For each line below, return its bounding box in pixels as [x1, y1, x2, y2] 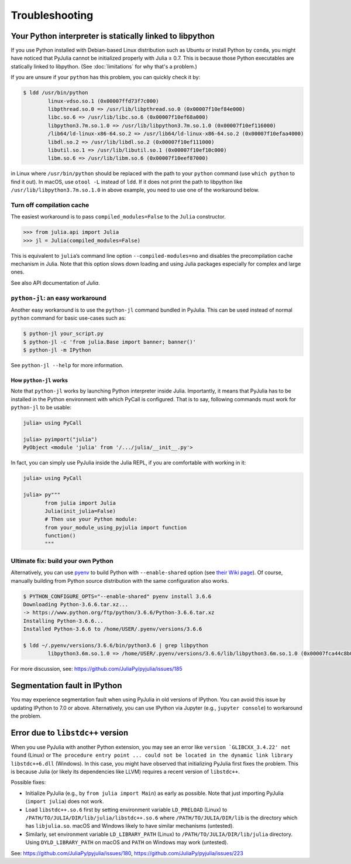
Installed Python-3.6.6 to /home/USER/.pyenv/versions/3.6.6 [23, 626, 202, 633]
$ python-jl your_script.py [23, 330, 104, 337]
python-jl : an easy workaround [11, 293, 106, 302]
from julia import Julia [44, 500, 116, 506]
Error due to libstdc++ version [11, 728, 129, 737]
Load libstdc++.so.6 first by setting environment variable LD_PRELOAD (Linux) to [25, 806, 228, 813]
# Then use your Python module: [44, 516, 137, 523]
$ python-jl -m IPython [23, 347, 92, 354]
